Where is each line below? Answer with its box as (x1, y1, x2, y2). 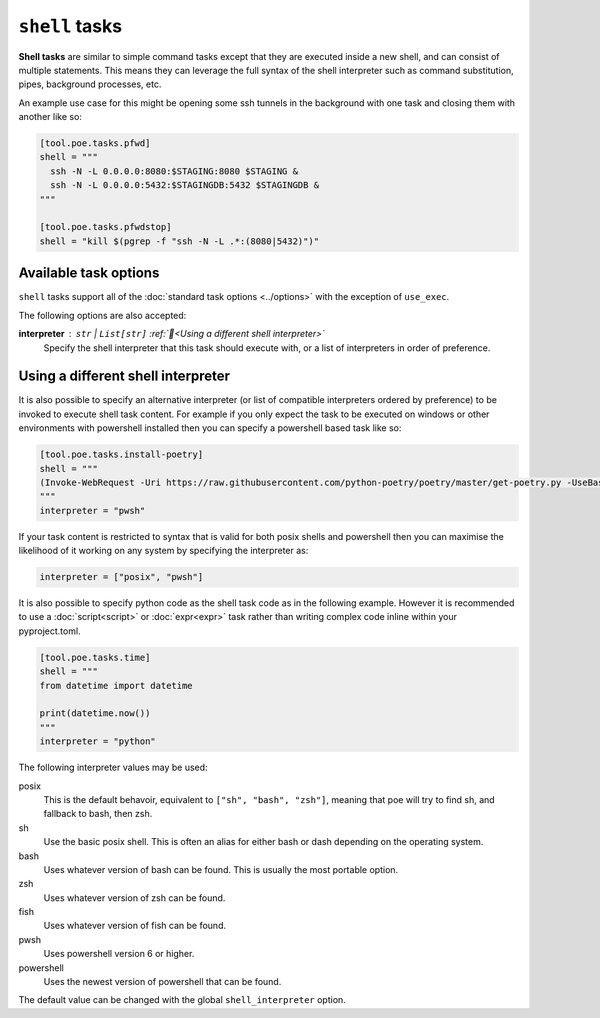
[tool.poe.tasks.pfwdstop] (39, 221, 172, 233)
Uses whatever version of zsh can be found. (43, 891, 226, 904)
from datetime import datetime (39, 680, 194, 691)
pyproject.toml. (18, 625, 81, 637)
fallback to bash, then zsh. (43, 808, 153, 820)
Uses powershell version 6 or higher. (43, 948, 195, 960)
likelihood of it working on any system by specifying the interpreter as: (18, 545, 309, 557)
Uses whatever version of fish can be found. (43, 920, 227, 932)
